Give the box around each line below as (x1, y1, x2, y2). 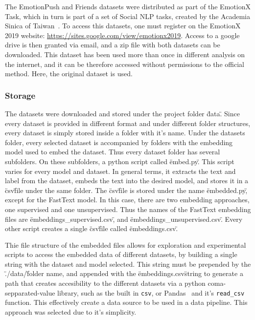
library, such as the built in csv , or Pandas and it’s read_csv (57, 287, 245, 298)
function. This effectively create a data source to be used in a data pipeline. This (5, 297, 248, 307)
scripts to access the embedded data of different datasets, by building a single (5, 249, 237, 259)
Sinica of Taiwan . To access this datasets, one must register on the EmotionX (5, 21, 241, 31)
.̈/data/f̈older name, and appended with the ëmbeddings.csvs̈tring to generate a (5, 268, 243, 278)
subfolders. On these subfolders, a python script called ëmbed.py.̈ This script (5, 156, 234, 166)
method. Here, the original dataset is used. (5, 68, 133, 79)
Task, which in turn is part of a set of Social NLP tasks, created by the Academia (5, 11, 250, 21)
